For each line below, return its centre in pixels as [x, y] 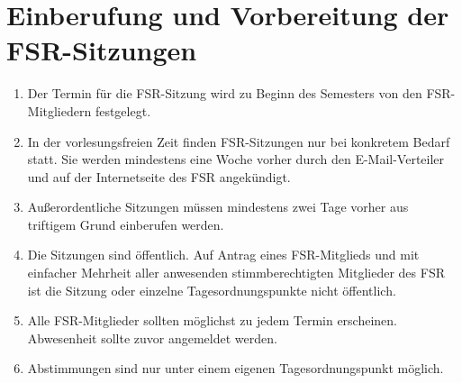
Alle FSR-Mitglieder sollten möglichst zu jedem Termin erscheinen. [213, 320]
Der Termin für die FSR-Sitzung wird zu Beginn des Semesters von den [225, 93]
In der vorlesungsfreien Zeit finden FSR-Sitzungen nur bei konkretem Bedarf [239, 141]
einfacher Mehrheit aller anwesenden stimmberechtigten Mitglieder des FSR [236, 273]
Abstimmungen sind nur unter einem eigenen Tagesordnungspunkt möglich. [236, 368]
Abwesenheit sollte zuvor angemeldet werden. [152, 337]
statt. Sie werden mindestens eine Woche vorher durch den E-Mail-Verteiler [236, 159]
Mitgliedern [59, 110]
